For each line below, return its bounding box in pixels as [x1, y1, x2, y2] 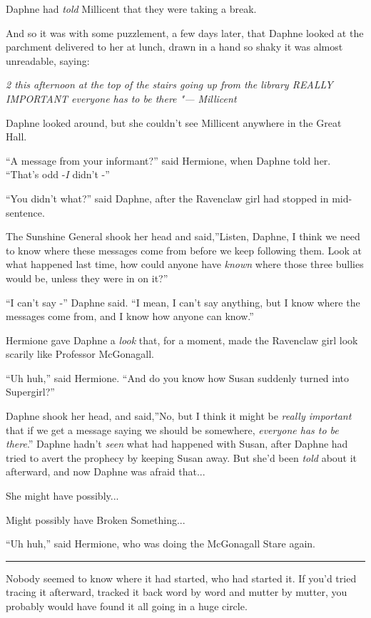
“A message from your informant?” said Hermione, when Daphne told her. [6, 153, 331, 168]
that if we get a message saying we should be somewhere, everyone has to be [6, 422, 339, 437]
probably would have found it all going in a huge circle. [6, 599, 248, 613]
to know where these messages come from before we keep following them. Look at [6, 242, 362, 257]
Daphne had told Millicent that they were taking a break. [6, 1, 257, 16]
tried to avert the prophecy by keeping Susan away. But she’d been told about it [6, 450, 357, 465]
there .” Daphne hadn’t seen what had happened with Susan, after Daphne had [6, 436, 348, 451]
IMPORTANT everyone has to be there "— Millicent [6, 91, 237, 105]
